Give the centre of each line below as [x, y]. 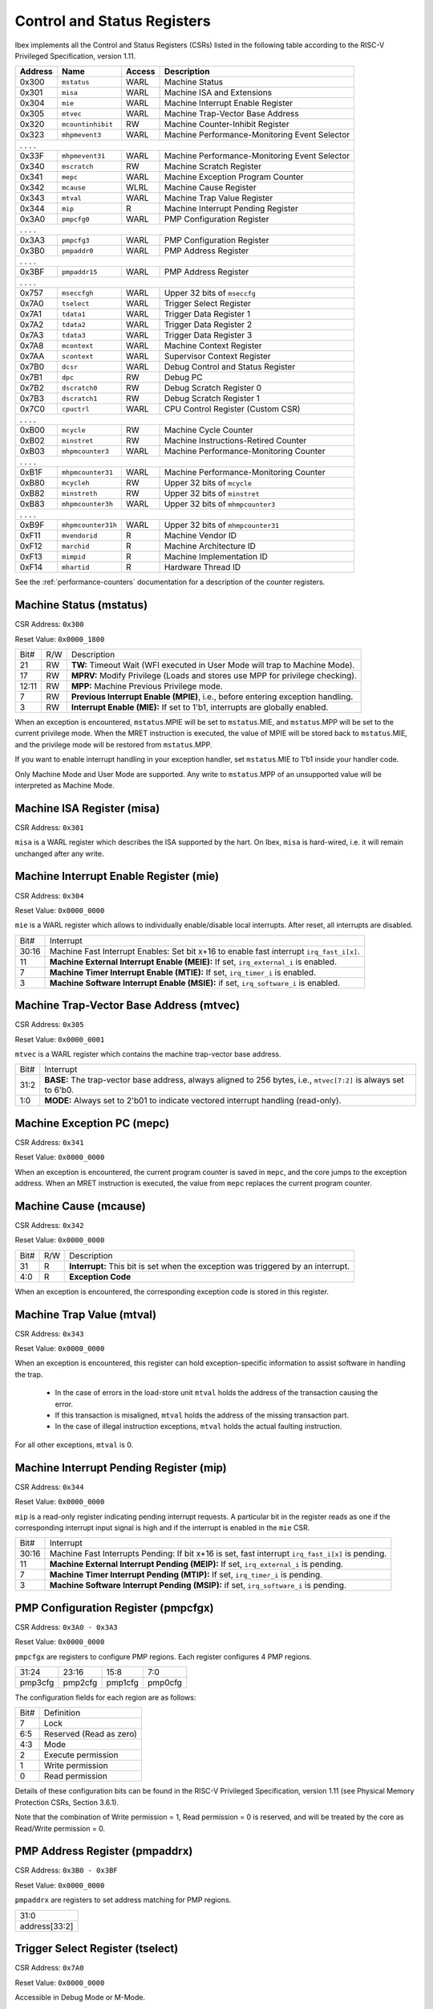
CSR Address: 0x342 [49, 1225]
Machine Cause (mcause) [80, 1206]
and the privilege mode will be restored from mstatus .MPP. [113, 744]
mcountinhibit [87, 124]
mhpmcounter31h [89, 525]
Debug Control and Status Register [230, 367]
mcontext [77, 346]
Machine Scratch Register [213, 166]
